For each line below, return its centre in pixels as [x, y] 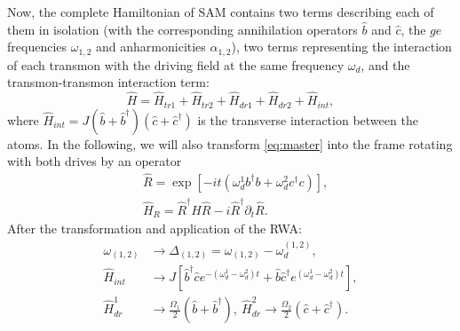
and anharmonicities [151, 47]
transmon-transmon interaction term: [108, 82]
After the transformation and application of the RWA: [155, 229]
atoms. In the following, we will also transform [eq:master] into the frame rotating [230, 143]
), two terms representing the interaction [341, 47]
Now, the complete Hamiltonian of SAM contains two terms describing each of [221, 12]
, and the [385, 64]
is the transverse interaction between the [308, 119]
